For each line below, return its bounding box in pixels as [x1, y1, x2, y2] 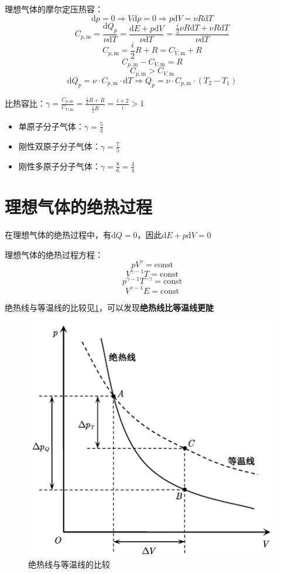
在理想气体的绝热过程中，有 [5, 228, 111, 240]
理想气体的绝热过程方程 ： [5, 248, 103, 260]
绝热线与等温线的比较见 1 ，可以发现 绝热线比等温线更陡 [5, 301, 214, 313]
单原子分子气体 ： [18, 120, 84, 132]
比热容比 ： [5, 97, 46, 109]
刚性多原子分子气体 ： [18, 159, 101, 172]
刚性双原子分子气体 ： [18, 140, 101, 152]
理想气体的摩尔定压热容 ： [5, 3, 103, 15]
